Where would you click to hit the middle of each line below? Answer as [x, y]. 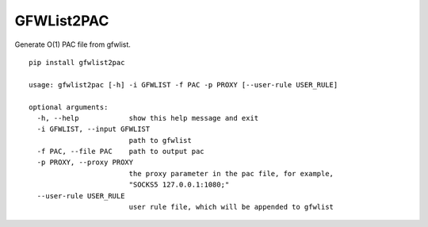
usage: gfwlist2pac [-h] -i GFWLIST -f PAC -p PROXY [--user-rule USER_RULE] [183, 85]
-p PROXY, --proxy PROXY [85, 162]
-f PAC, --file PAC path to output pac [121, 152]
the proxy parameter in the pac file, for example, [231, 173]
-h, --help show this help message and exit [148, 118]
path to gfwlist [160, 140]
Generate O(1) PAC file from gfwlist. [73, 44]
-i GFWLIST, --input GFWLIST [94, 129]
